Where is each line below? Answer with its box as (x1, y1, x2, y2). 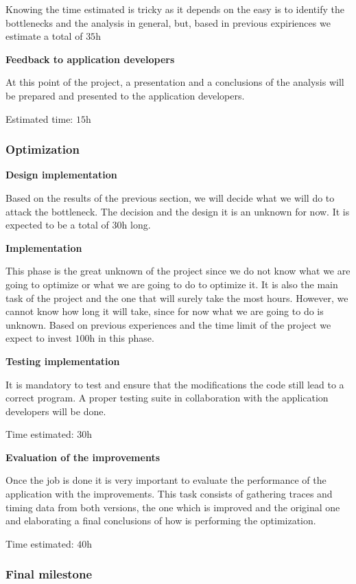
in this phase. (98, 331, 154, 345)
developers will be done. (5, 404, 106, 418)
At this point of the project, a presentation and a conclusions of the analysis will (5, 75, 344, 89)
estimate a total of (5, 29, 83, 43)
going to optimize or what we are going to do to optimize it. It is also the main (5, 277, 338, 291)
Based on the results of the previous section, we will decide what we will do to (5, 190, 335, 205)
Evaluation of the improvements (5, 449, 160, 464)
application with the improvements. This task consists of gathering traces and (5, 487, 333, 501)
